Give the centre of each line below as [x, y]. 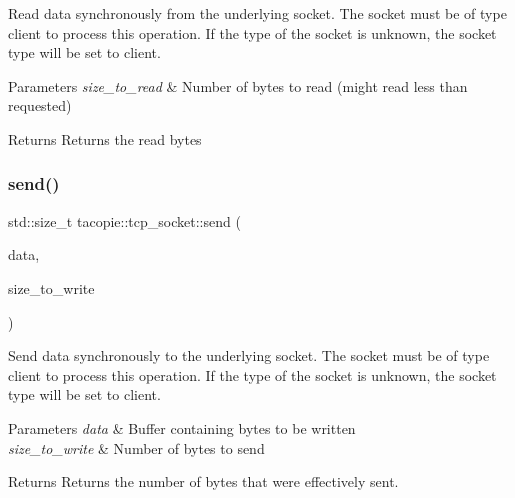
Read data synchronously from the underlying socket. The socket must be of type [257, 13]
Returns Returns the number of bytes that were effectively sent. [203, 481]
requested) [40, 105]
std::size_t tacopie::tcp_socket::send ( [124, 220]
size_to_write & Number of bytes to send [136, 447]
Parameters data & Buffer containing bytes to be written [182, 427]
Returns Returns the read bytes [105, 138]
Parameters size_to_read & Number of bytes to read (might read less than [238, 85]
